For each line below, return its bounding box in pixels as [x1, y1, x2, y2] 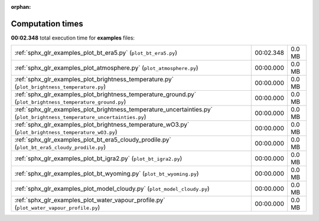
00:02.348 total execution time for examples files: [11, 34, 135, 41]
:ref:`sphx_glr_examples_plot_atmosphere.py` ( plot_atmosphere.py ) [14, 64, 198, 72]
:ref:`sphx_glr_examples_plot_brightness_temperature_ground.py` [14, 90, 197, 98]
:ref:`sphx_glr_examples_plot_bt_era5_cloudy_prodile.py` [14, 136, 171, 144]
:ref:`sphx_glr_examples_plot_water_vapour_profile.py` [14, 196, 165, 204]
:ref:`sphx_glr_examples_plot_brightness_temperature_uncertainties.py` [14, 105, 213, 114]
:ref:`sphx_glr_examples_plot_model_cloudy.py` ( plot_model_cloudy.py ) [14, 184, 210, 193]
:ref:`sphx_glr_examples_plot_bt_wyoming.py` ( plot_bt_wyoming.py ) [14, 170, 199, 178]
